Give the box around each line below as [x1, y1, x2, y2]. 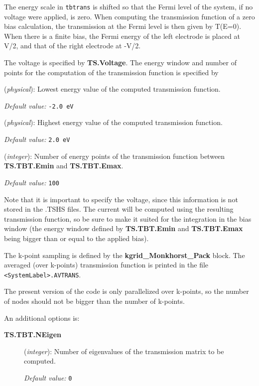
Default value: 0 [24, 372, 72, 383]
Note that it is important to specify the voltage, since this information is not [4, 194, 238, 204]
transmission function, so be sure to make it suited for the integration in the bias [4, 213, 252, 224]
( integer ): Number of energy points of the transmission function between [4, 150, 225, 161]
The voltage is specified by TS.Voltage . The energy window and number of [4, 57, 237, 68]
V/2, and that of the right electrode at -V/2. [4, 40, 141, 51]
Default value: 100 [4, 177, 59, 187]
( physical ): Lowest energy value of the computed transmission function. [4, 84, 221, 94]
